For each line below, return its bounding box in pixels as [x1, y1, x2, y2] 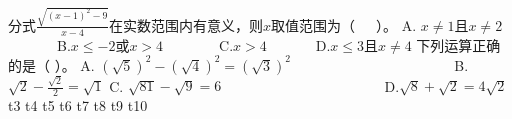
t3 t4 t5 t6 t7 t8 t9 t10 [8, 95, 148, 116]
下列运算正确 [416, 34, 501, 55]
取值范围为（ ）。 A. [271, 14, 417, 35]
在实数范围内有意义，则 [109, 14, 264, 35]
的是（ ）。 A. [8, 54, 95, 75]
